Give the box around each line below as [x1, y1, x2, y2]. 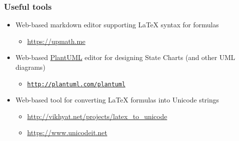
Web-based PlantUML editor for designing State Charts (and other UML [15, 52, 236, 62]
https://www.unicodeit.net [27, 127, 108, 138]
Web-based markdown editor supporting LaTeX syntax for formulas [15, 20, 219, 30]
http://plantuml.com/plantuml [27, 81, 126, 88]
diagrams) [15, 62, 46, 72]
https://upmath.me [27, 36, 86, 46]
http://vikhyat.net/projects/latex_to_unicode [27, 111, 167, 121]
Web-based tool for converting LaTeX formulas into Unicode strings [15, 95, 219, 105]
